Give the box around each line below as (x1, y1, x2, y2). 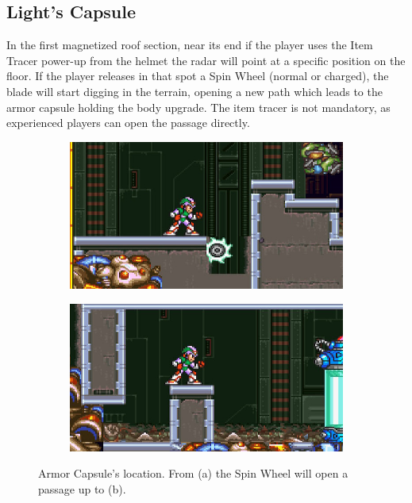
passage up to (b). (38, 480, 126, 497)
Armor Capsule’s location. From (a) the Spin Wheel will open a (38, 465, 348, 482)
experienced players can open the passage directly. (6, 114, 250, 131)
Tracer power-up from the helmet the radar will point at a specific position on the (6, 52, 406, 68)
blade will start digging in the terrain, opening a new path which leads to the (6, 83, 383, 99)
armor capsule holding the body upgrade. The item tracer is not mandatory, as (6, 98, 391, 115)
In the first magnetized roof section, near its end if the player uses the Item (6, 36, 373, 53)
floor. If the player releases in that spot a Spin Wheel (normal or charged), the (6, 67, 389, 84)
